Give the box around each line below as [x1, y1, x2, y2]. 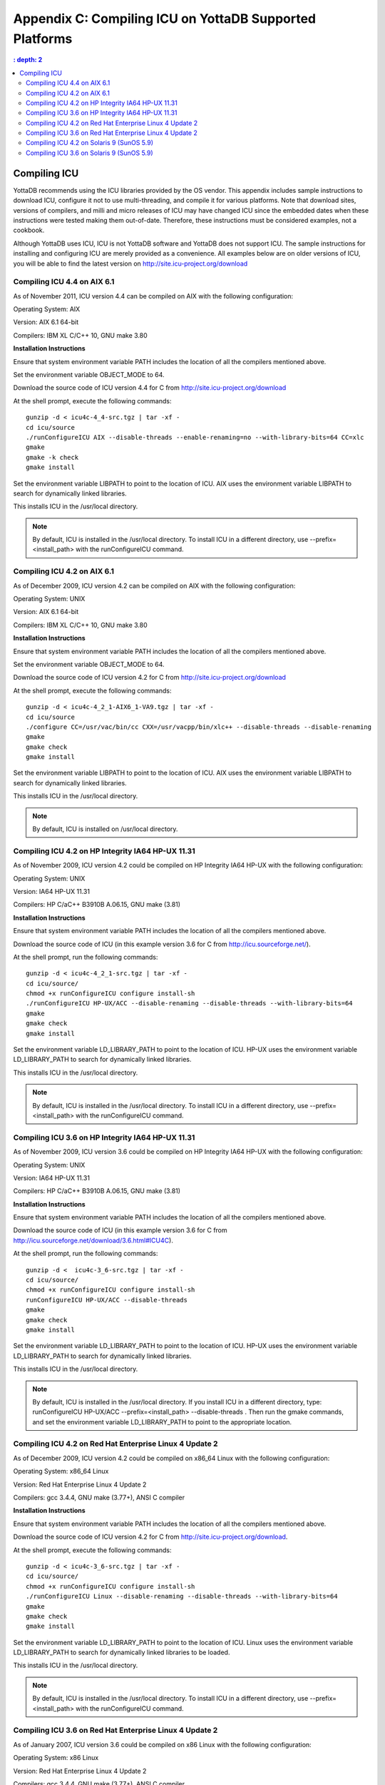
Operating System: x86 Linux [13, 1754, 99, 1762]
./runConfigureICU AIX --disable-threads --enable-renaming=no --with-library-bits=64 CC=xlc [26, 433, 364, 441]
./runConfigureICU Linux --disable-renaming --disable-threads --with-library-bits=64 [26, 1592, 338, 1601]
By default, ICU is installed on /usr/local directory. [32, 825, 178, 833]
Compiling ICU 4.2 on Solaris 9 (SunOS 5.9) [26, 139, 153, 147]
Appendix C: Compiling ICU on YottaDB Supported [13, 11, 317, 26]
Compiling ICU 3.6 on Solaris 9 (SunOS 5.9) [26, 149, 153, 157]
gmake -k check [26, 453, 79, 461]
